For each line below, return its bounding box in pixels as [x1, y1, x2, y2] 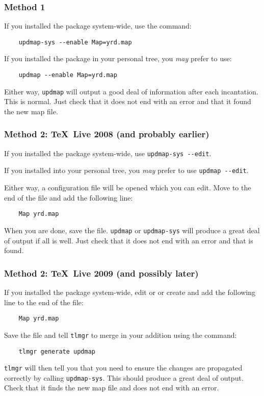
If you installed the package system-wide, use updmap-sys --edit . [4, 147, 212, 158]
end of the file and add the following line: [4, 192, 133, 203]
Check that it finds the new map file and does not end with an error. [4, 382, 219, 393]
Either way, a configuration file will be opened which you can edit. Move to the [4, 182, 251, 193]
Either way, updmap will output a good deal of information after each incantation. [4, 86, 258, 96]
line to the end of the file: [4, 296, 84, 307]
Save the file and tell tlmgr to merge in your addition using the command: [4, 329, 237, 340]
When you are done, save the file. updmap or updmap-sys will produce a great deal [4, 225, 260, 235]
